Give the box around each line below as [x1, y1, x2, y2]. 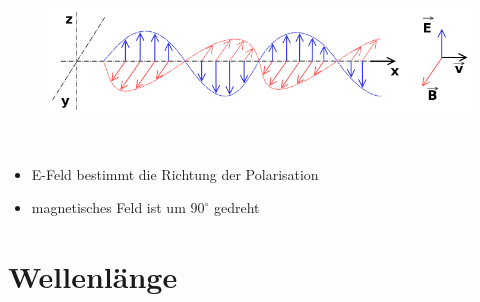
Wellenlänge [8, 256, 178, 297]
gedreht [213, 197, 260, 218]
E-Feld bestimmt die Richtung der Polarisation [31, 163, 319, 184]
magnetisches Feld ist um [31, 197, 186, 218]
